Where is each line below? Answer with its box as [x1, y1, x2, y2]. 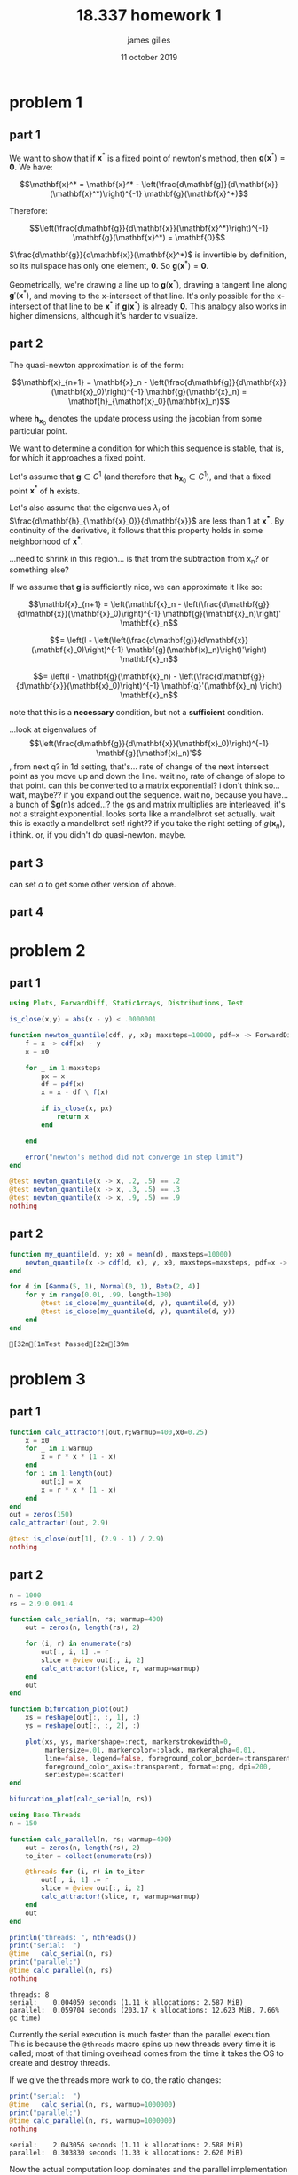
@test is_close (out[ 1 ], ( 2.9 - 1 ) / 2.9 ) [9, 1534, 165, 1544]
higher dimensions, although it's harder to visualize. [9, 311, 198, 321]
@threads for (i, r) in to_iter [25, 1867, 145, 1877]
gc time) [9, 2013, 42, 2022]
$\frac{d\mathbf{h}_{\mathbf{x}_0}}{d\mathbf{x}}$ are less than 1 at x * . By [9, 514, 285, 526]
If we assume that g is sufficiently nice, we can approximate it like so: [9, 582, 263, 593]
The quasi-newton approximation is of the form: [9, 359, 184, 370]
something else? [9, 564, 69, 575]
